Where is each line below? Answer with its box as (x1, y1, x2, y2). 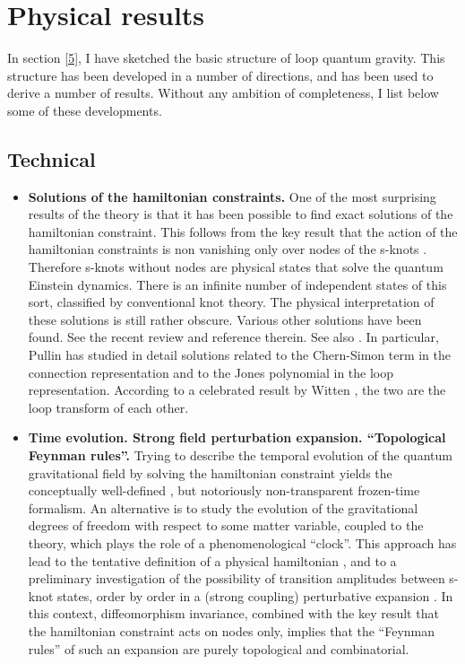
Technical (7, 144, 96, 172)
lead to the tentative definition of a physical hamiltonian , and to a (28, 551, 397, 570)
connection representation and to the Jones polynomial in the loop (28, 363, 394, 381)
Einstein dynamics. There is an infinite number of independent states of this (28, 275, 447, 293)
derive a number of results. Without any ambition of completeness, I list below (7, 83, 439, 102)
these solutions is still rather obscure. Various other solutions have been (28, 310, 422, 328)
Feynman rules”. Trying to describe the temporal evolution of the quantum (28, 446, 452, 465)
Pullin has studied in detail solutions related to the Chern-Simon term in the (28, 345, 452, 364)
